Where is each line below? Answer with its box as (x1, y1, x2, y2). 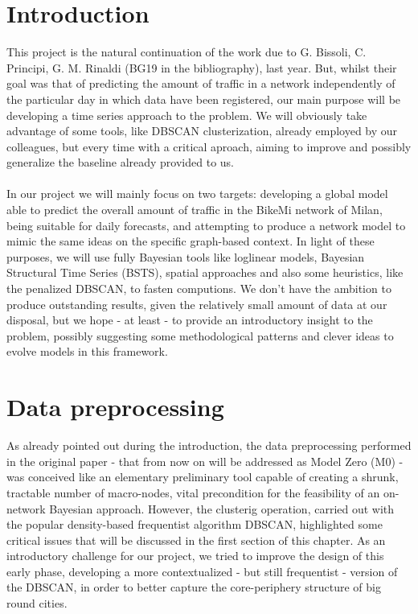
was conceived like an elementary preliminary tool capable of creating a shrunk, (6, 468, 399, 485)
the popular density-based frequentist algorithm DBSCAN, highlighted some (6, 516, 383, 533)
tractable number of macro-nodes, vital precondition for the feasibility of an (6, 484, 380, 501)
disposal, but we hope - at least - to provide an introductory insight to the (6, 311, 373, 328)
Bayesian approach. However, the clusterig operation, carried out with (49, 500, 395, 517)
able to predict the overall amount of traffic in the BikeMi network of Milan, (6, 201, 383, 218)
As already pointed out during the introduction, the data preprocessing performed (6, 437, 412, 454)
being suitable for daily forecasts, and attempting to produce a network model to (6, 216, 406, 233)
